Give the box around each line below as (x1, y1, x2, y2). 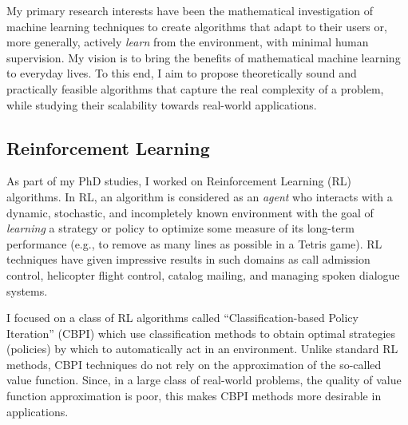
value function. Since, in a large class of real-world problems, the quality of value (6, 371, 402, 388)
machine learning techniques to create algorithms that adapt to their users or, (6, 18, 387, 34)
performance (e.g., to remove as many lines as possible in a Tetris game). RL (6, 235, 382, 252)
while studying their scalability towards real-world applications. (6, 96, 317, 113)
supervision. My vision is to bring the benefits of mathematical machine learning (6, 49, 401, 66)
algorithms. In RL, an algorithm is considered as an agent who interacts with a (6, 188, 393, 205)
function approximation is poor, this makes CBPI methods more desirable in (6, 387, 382, 404)
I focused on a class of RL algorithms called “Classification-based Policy (6, 309, 358, 326)
